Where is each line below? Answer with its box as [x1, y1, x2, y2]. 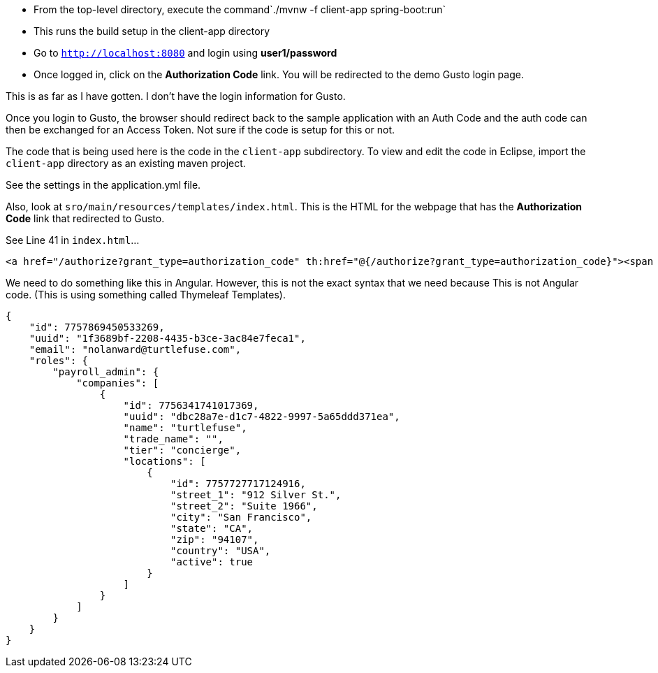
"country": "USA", [170, 545, 271, 556]
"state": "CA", [170, 523, 254, 534]
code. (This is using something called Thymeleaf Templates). [6, 289, 286, 301]
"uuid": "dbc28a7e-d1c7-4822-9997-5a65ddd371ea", [123, 411, 400, 422]
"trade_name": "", [123, 433, 224, 444]
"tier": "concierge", [123, 444, 242, 456]
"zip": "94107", [170, 534, 259, 545]
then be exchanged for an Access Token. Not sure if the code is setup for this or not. [6, 124, 395, 136]
